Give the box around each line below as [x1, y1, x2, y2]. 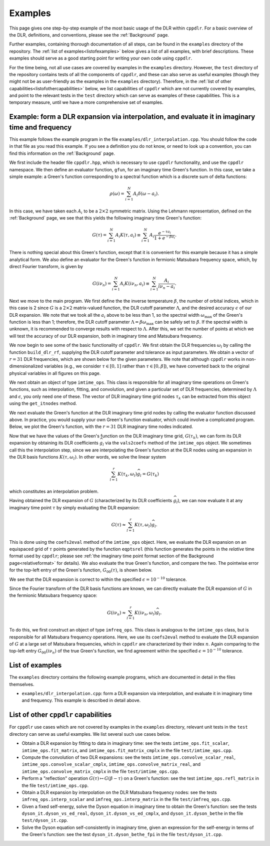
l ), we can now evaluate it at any [176, 498, 243, 505]
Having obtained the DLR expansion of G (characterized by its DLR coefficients [9, 498, 172, 504]
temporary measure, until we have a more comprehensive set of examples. [9, 99, 163, 105]
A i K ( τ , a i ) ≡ [115, 232, 141, 239]
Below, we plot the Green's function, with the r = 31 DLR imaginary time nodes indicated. [9, 424, 193, 430]
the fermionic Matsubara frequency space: [9, 592, 97, 598]
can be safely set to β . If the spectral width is [154, 319, 247, 325]
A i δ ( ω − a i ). [133, 191, 159, 197]
